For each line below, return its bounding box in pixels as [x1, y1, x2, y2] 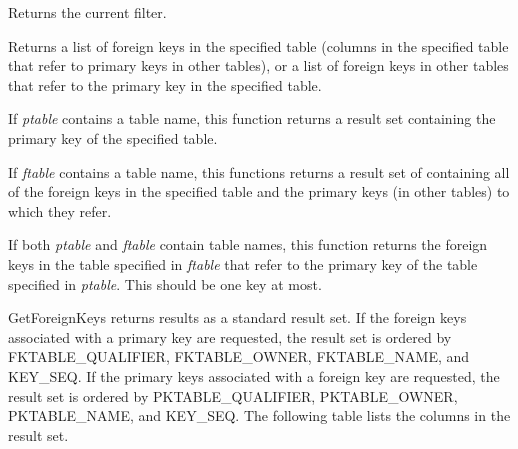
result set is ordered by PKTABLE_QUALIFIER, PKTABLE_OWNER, [8, 385, 458, 406]
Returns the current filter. [8, 2, 167, 22]
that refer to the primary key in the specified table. [8, 74, 322, 95]
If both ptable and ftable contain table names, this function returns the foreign [8, 234, 488, 255]
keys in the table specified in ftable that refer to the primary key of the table [8, 253, 478, 274]
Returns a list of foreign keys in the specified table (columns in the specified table [8, 35, 509, 56]
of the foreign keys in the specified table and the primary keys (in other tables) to [8, 181, 510, 202]
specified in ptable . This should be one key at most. [8, 273, 322, 294]
